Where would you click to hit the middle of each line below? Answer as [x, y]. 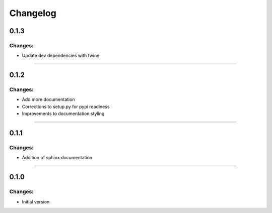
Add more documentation [48, 99]
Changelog [33, 13]
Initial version [36, 201]
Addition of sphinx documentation [57, 158]
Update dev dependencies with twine [61, 56]
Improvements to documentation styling [63, 114]
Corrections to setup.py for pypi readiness [66, 106]
